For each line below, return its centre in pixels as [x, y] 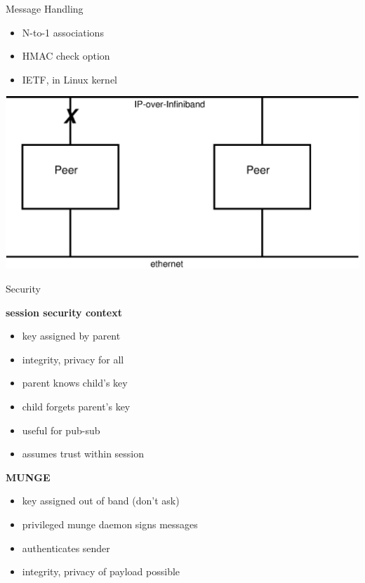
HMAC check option [66, 56]
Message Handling [45, 8]
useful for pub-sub [61, 430]
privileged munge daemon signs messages [110, 524]
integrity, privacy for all [73, 359]
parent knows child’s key [75, 383]
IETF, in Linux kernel [69, 79]
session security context [64, 312]
